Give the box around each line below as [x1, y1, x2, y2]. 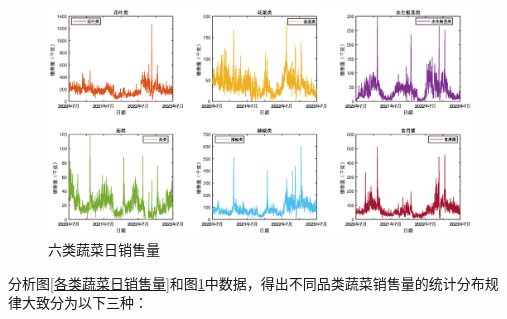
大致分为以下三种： [21, 292, 148, 313]
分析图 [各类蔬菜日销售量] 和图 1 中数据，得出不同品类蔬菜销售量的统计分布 [8, 272, 485, 293]
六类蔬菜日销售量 [48, 238, 160, 259]
